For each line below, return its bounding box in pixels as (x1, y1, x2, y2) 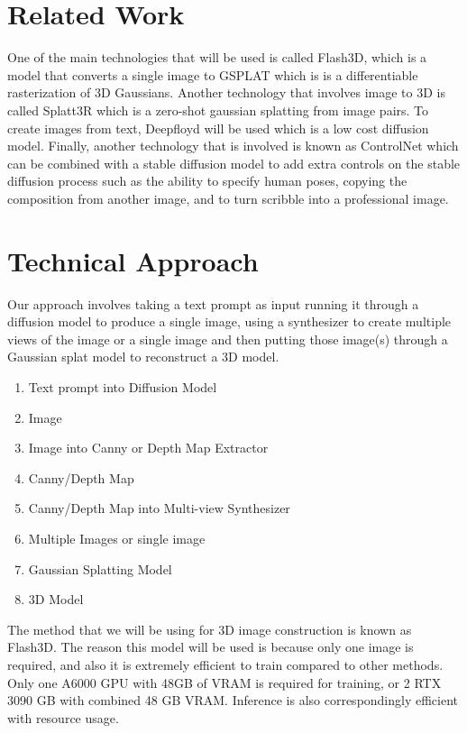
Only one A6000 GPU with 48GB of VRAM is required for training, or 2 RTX (7, 673, 442, 692)
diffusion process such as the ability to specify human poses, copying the (7, 171, 407, 190)
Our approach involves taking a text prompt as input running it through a (7, 294, 419, 313)
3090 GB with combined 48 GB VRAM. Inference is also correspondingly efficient (7, 691, 459, 710)
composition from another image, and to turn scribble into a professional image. (7, 188, 449, 207)
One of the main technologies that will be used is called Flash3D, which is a (7, 48, 427, 67)
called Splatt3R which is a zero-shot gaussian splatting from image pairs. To (7, 100, 429, 119)
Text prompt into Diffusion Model (28, 377, 217, 396)
